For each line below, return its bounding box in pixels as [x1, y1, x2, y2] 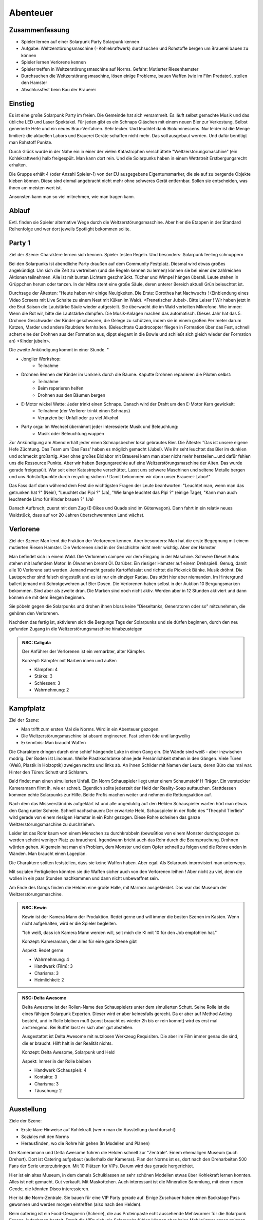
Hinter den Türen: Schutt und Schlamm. [9, 769, 89, 775]
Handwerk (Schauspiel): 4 [34, 1067, 87, 1073]
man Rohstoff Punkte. [9, 140, 53, 145]
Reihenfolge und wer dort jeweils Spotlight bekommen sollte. [9, 226, 131, 232]
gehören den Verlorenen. [9, 610, 59, 616]
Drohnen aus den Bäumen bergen [38, 392, 106, 398]
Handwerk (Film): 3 [34, 963, 73, 969]
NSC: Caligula [22, 639, 51, 645]
